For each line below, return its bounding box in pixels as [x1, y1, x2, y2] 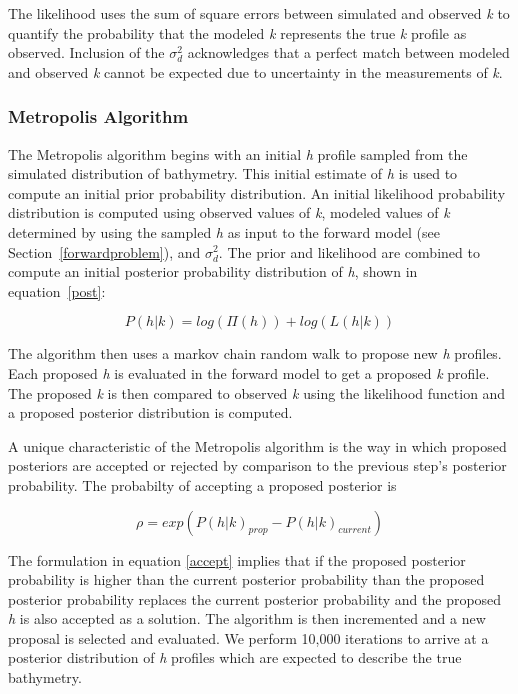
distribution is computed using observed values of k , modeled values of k [8, 202, 450, 223]
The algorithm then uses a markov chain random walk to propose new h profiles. [8, 343, 502, 364]
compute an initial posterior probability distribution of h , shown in [8, 261, 418, 282]
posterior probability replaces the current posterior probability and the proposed [8, 588, 502, 609]
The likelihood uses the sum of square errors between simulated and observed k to [8, 3, 510, 23]
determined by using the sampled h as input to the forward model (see [8, 221, 440, 242]
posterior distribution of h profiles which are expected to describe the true [8, 647, 462, 668]
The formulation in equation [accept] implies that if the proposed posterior [8, 549, 466, 570]
